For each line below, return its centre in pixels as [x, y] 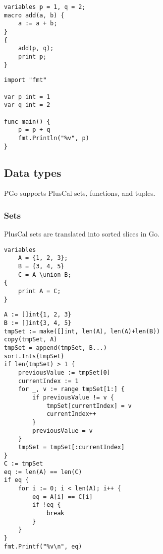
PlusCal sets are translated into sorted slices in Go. [82, 234]
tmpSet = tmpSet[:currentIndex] [71, 447]
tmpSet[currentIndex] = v [89, 406]
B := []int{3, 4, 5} [38, 323]
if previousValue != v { [73, 397]
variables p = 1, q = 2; [45, 7]
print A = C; [39, 291]
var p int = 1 [27, 97]
